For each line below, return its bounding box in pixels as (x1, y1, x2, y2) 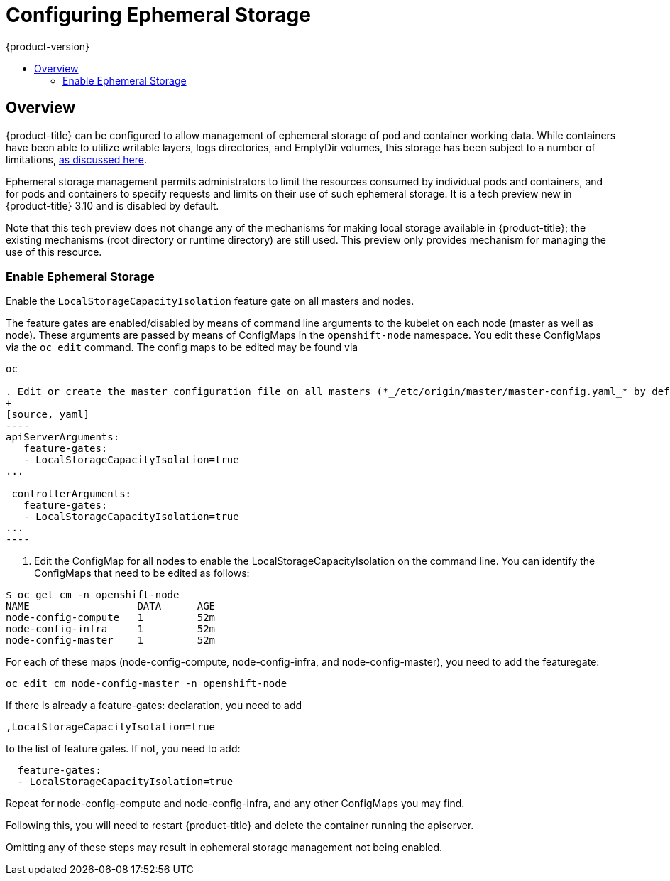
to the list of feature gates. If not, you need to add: (6, 742, 241, 755)
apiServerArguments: (6, 431, 120, 443)
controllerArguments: (11, 488, 132, 500)
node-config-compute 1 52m (6, 612, 216, 624)
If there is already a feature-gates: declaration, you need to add (6, 699, 302, 712)
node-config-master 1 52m (6, 634, 216, 647)
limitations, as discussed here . (6, 153, 147, 166)
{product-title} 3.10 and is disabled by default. (6, 199, 219, 212)
